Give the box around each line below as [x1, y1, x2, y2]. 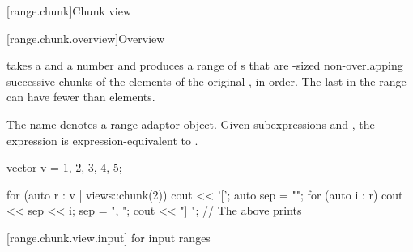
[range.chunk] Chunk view [6, 2, 132, 19]
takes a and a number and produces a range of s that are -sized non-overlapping [6, 57, 403, 74]
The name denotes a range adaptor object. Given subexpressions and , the [6, 115, 375, 132]
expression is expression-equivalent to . [6, 131, 198, 148]
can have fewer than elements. [6, 88, 155, 105]
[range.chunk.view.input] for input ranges [6, 229, 211, 246]
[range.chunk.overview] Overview [6, 29, 165, 46]
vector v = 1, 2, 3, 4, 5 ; [6, 159, 122, 176]
